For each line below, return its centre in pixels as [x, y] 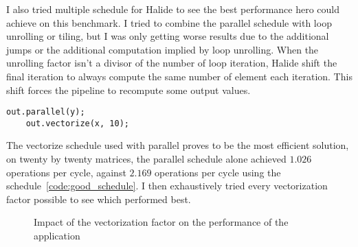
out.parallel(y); [46, 112]
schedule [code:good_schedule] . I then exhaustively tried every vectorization [167, 186]
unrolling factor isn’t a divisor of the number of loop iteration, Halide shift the [172, 63]
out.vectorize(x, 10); [77, 123]
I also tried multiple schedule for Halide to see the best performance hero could [173, 9]
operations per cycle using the [218, 172]
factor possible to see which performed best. [99, 199]
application [57, 236]
